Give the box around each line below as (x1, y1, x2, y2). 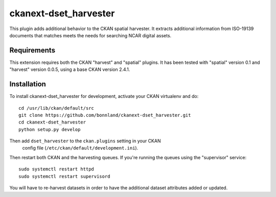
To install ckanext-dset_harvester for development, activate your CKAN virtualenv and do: (9, 93, 199, 100)
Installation (9, 80, 46, 89)
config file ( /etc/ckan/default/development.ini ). (22, 145, 139, 151)
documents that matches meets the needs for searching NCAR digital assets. (9, 32, 172, 38)
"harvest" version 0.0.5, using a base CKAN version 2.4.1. (9, 66, 130, 72)
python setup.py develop (18, 127, 81, 132)
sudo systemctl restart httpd (18, 166, 95, 172)
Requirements (9, 46, 56, 55)
